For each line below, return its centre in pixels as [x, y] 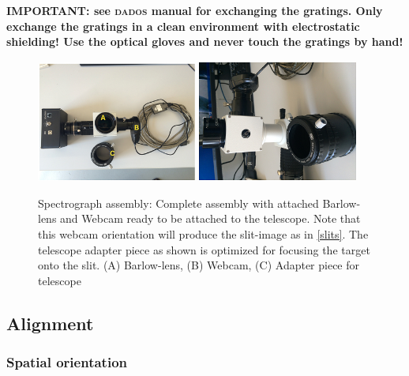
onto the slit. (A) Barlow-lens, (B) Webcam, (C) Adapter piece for [199, 265]
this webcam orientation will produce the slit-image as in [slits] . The [203, 233]
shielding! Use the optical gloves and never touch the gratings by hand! [205, 41]
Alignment [50, 323]
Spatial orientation [67, 362]
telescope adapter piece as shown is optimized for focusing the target [204, 249]
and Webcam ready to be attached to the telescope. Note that [210, 218]
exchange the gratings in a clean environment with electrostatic [183, 26]
